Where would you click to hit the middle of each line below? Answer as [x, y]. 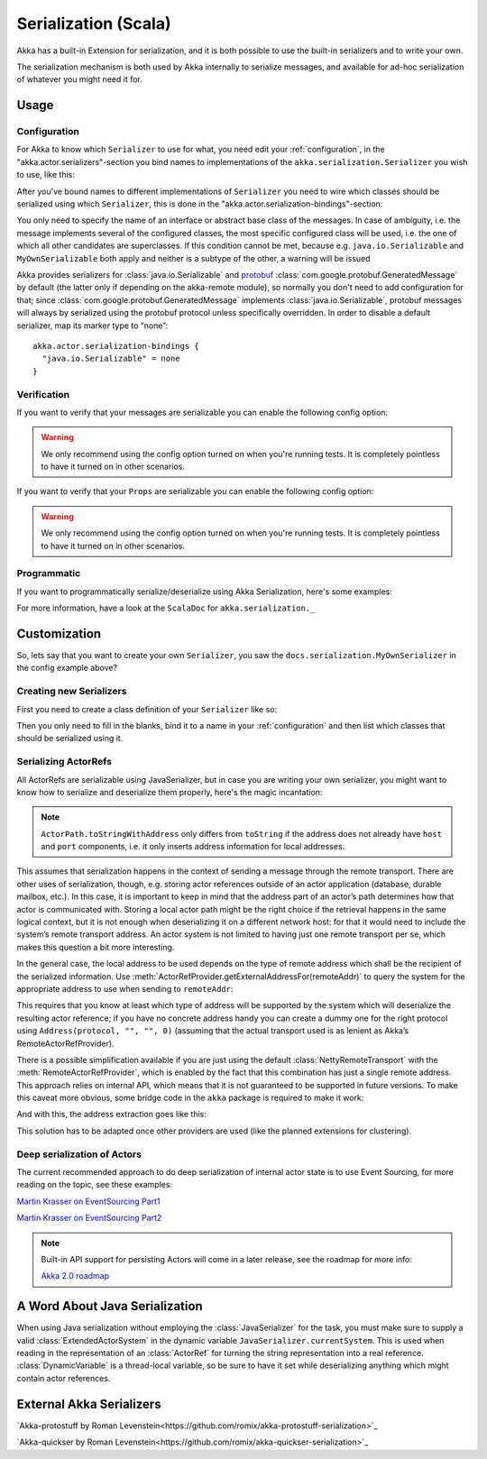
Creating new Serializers [72, 692]
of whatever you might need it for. [80, 79]
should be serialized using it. [70, 739]
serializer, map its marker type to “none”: [92, 326]
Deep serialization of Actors [79, 1154]
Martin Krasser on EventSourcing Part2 [89, 1218]
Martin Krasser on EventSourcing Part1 [88, 1201]
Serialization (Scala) [94, 23]
